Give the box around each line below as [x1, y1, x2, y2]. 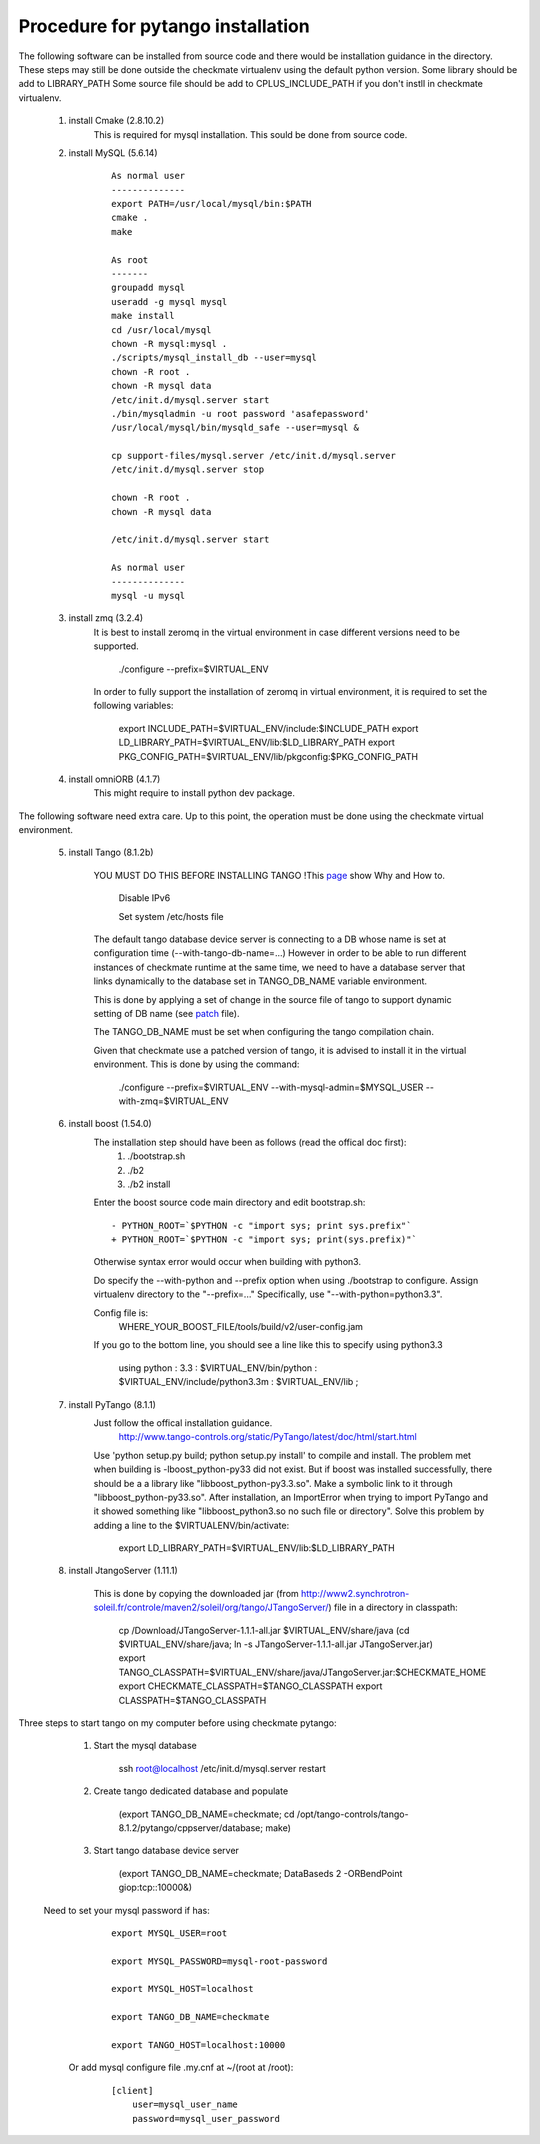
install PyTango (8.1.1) [68, 1398, 157, 1410]
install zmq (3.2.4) [68, 612, 144, 624]
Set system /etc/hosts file [118, 910, 224, 922]
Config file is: [93, 1306, 149, 1319]
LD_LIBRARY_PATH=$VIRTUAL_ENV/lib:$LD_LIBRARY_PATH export [118, 736, 395, 749]
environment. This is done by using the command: [93, 1058, 300, 1070]
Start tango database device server [93, 1845, 240, 1857]
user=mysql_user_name [131, 2099, 239, 2110]
